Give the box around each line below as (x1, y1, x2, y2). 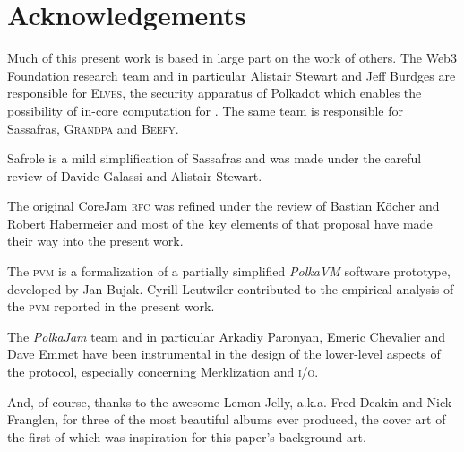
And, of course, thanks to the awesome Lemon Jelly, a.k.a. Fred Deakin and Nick (7, 392, 452, 411)
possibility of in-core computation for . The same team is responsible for (7, 100, 403, 119)
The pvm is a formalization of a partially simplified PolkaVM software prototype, (7, 262, 451, 281)
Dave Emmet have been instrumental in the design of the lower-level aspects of (7, 344, 441, 363)
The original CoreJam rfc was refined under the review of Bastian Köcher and (7, 196, 440, 215)
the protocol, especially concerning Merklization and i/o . (7, 362, 319, 381)
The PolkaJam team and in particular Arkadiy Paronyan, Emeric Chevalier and (7, 326, 446, 345)
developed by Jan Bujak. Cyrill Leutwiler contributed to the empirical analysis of (7, 279, 454, 298)
